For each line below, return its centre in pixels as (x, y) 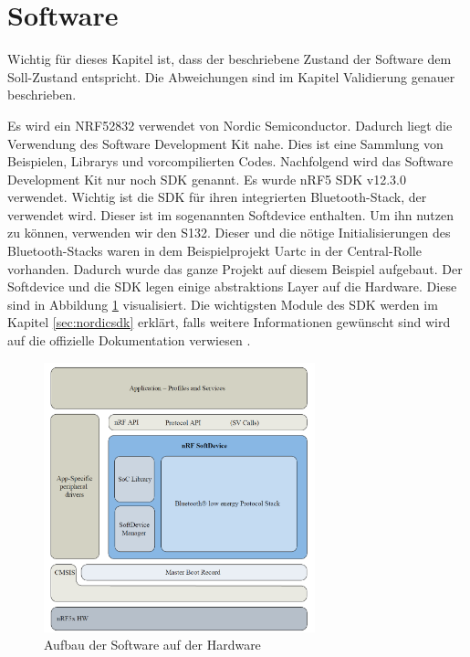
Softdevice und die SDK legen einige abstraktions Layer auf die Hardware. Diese (232, 286)
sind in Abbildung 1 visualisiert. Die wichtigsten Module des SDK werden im (223, 304)
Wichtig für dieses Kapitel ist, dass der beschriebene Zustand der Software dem (230, 59)
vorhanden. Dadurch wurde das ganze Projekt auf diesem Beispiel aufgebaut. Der (235, 268)
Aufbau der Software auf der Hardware (152, 645)
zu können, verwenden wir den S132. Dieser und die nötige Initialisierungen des (229, 233)
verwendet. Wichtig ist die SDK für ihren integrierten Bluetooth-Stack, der (217, 197)
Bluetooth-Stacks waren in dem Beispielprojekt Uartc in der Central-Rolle (214, 251)
